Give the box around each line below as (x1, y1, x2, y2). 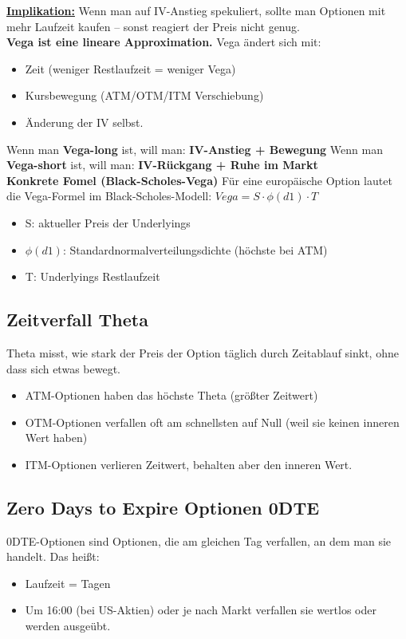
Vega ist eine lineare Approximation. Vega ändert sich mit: (6, 34, 321, 50)
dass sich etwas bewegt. (6, 360, 120, 377)
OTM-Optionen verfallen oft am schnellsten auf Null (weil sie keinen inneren (25, 413, 400, 430)
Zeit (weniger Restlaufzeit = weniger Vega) (25, 60, 236, 77)
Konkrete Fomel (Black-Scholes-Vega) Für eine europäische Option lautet (6, 172, 392, 188)
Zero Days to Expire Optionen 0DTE (6, 495, 320, 519)
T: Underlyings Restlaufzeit (25, 268, 160, 285)
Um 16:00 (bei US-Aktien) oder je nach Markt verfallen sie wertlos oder (25, 602, 376, 618)
